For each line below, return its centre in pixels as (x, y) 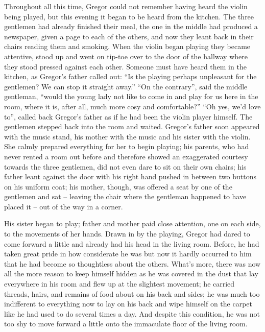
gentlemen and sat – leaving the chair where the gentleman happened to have (125, 196)
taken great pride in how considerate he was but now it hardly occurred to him (128, 254)
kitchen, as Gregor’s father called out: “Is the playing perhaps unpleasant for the (130, 76)
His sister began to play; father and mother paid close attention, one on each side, (132, 223)
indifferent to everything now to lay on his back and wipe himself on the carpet (128, 304)
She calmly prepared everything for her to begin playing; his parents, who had (127, 146)
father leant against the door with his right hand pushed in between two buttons (130, 176)
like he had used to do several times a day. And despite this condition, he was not (132, 313)
